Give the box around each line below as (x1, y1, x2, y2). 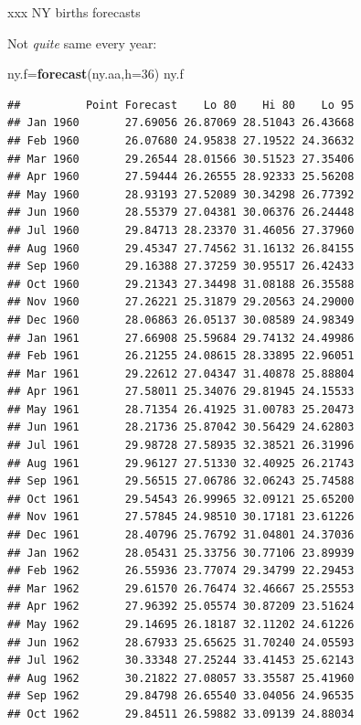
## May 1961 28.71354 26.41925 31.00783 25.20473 (7, 402, 355, 416)
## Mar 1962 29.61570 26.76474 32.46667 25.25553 (7, 581, 355, 595)
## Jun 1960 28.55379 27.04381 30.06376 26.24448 (7, 206, 355, 219)
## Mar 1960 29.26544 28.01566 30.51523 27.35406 (7, 152, 355, 165)
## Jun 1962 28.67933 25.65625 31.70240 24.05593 (7, 635, 355, 649)
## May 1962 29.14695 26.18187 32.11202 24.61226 (7, 618, 355, 631)
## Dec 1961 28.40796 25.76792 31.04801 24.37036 (7, 528, 355, 542)
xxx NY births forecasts (7, 3, 141, 21)
